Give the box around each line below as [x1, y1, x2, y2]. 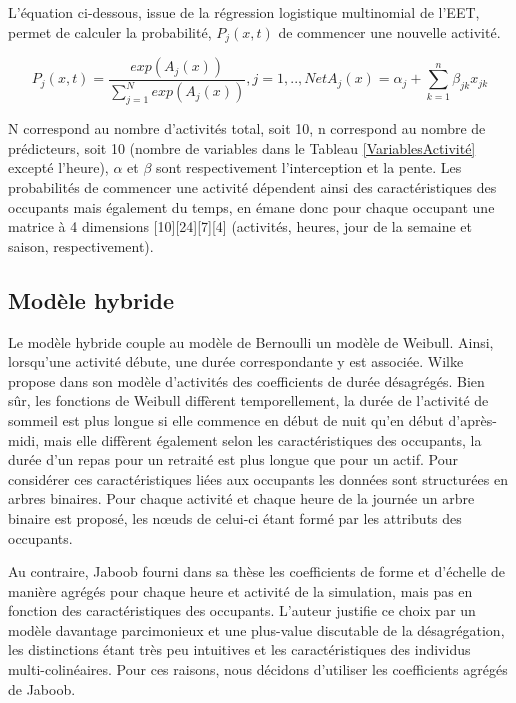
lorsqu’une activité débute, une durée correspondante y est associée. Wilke [8, 351, 464, 372]
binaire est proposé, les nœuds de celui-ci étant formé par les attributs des [8, 507, 462, 528]
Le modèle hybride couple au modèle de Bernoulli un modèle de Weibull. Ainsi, [8, 331, 494, 352]
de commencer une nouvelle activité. [278, 21, 501, 42]
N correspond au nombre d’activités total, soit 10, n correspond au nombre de [8, 118, 486, 139]
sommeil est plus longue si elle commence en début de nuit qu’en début [8, 409, 444, 430]
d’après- [448, 409, 497, 430]
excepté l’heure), [8, 157, 109, 178]
